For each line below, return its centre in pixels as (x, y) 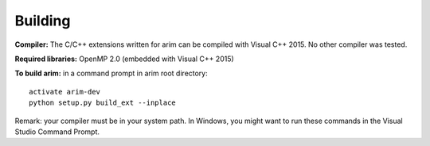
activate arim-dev (65, 92)
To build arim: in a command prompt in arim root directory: (111, 73)
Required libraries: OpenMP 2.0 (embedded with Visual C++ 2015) (124, 59)
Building (43, 21)
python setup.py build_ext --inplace (103, 103)
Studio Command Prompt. (57, 132)
